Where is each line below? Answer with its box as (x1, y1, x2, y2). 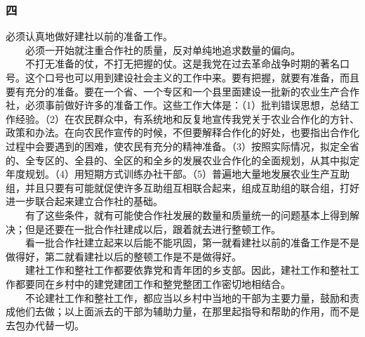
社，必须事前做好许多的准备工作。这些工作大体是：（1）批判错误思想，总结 (6, 98, 350, 112)
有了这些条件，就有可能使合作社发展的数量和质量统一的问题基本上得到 (25, 207, 350, 222)
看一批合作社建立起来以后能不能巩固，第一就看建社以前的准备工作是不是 (25, 235, 359, 250)
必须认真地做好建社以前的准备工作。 (6, 29, 173, 44)
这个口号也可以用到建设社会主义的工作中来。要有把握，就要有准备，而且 (25, 70, 359, 84)
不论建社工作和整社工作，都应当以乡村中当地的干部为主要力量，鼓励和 (25, 290, 350, 305)
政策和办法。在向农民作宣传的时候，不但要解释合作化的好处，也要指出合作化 (6, 125, 359, 140)
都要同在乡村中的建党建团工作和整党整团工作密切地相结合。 (15, 276, 291, 291)
